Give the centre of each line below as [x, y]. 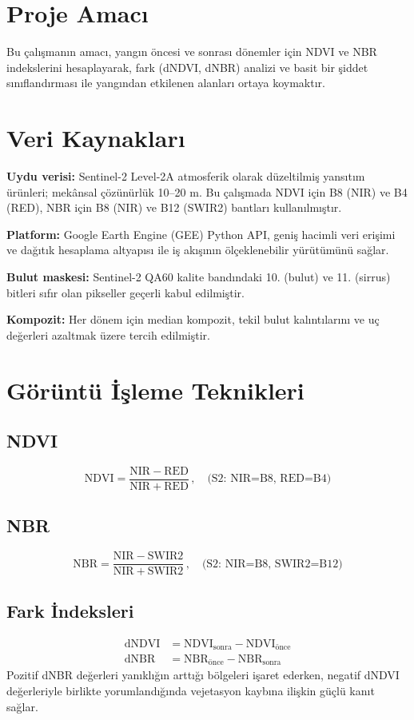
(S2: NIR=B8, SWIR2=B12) [272, 564]
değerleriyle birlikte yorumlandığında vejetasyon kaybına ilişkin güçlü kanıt [191, 691]
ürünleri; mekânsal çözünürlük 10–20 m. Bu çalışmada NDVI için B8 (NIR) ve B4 [207, 191]
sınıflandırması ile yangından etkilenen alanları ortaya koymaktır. [166, 83]
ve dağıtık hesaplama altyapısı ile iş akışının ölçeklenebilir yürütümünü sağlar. [198, 250]
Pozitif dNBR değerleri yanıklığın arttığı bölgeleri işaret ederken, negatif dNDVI [203, 675]
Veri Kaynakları [96, 138]
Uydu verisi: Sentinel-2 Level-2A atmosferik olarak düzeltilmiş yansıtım [186, 176]
